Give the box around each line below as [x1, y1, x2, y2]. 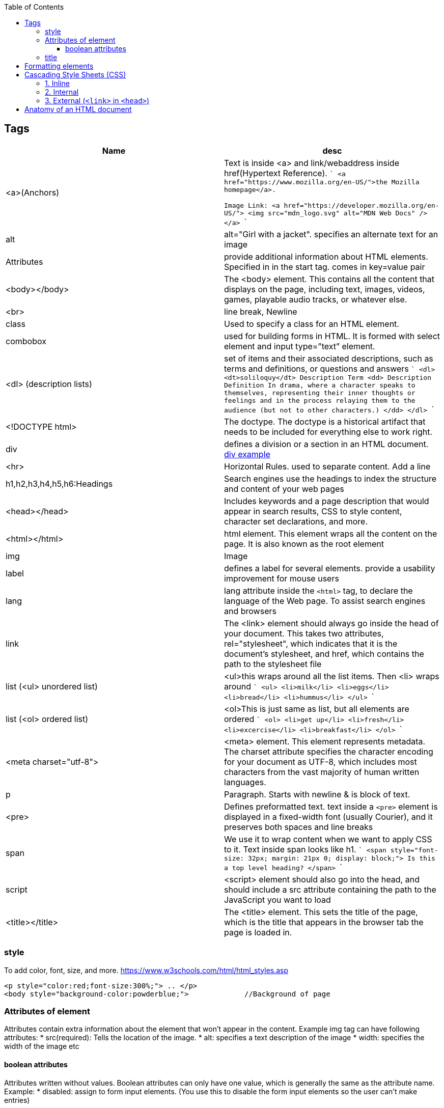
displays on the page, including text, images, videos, [224, 284, 425, 294]
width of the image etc [4, 1042, 79, 1051]
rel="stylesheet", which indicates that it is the [224, 638, 398, 649]
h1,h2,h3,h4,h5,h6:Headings [6, 478, 113, 489]
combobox [6, 336, 46, 346]
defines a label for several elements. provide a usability [224, 563, 435, 573]
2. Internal [45, 88, 79, 96]
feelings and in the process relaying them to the [224, 396, 415, 404]
